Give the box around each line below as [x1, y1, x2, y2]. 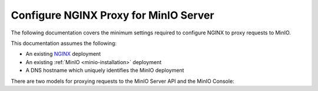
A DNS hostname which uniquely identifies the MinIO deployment [25, 67, 184, 74]
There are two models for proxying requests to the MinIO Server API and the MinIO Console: [11, 78, 235, 85]
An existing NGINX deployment [25, 50, 101, 58]
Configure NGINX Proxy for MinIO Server [11, 9, 214, 22]
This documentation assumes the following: [11, 40, 117, 47]
